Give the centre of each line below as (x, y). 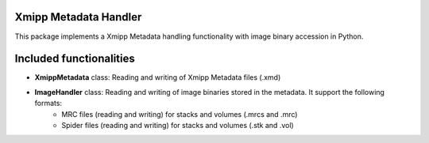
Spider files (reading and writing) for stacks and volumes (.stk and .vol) (178, 125)
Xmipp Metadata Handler (78, 17)
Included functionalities (75, 59)
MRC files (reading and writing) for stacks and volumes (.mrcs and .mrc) (180, 114)
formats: (48, 103)
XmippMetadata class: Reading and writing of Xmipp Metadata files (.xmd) (158, 77)
